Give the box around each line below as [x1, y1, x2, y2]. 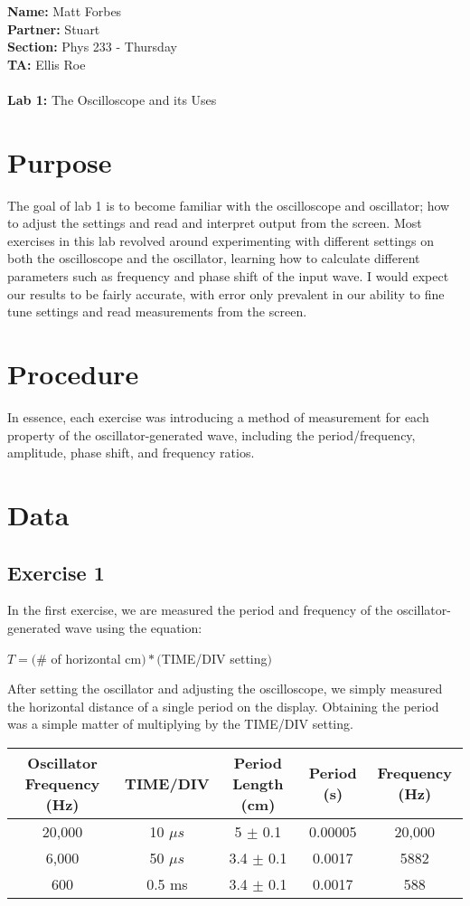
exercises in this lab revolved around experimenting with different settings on [7, 231, 434, 250]
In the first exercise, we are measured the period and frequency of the [7, 600, 393, 619]
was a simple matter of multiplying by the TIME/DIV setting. [7, 714, 353, 733]
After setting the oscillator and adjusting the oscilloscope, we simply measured [7, 679, 443, 698]
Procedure [7, 355, 139, 392]
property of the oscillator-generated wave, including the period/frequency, [7, 425, 416, 444]
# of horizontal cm [36, 648, 142, 667]
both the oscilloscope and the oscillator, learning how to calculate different [7, 249, 420, 268]
